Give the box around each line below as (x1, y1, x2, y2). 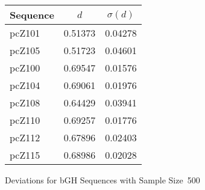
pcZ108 (10, 96, 40, 109)
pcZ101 (10, 26, 40, 40)
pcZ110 (10, 113, 40, 127)
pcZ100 (10, 61, 40, 75)
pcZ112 (10, 130, 40, 144)
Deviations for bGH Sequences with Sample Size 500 (5, 174, 200, 186)
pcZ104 (10, 78, 40, 92)
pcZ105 (10, 43, 40, 57)
